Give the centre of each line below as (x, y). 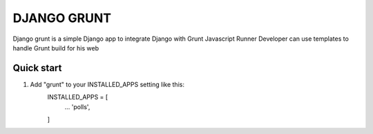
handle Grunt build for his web (56, 48)
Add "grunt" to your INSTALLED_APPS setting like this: (107, 84)
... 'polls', (77, 106)
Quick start (37, 68)
